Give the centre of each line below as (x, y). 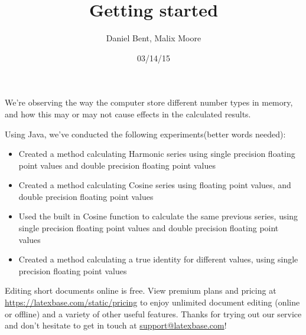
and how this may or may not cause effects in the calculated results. (128, 114)
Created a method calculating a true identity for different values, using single (158, 259)
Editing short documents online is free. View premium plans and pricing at (141, 290)
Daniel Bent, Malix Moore (154, 38)
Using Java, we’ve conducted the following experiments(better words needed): (145, 134)
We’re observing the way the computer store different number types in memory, (149, 102)
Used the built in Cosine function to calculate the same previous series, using (158, 216)
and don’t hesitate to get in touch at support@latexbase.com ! (116, 325)
